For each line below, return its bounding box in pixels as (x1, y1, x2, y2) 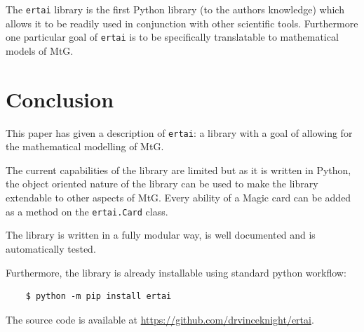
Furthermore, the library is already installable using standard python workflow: (6, 265, 346, 279)
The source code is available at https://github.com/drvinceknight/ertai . (6, 312, 314, 326)
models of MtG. (6, 43, 74, 58)
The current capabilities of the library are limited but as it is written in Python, (6, 162, 351, 177)
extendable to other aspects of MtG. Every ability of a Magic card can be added (6, 190, 351, 205)
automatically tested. (6, 241, 96, 255)
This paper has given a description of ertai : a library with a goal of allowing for (6, 125, 353, 140)
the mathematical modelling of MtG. (6, 139, 164, 154)
